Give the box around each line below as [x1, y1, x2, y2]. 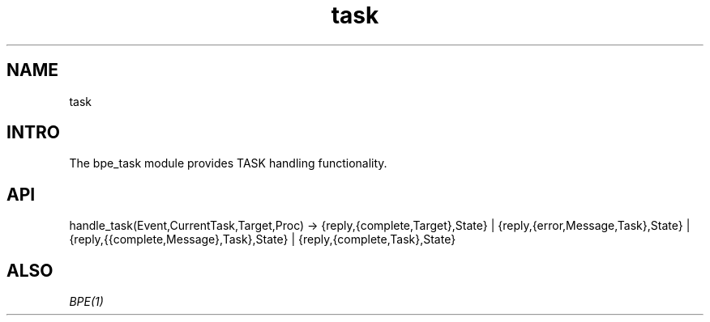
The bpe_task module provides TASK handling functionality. [69, 156, 387, 171]
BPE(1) [69, 294, 104, 309]
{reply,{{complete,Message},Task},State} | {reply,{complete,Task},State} [69, 232, 456, 247]
